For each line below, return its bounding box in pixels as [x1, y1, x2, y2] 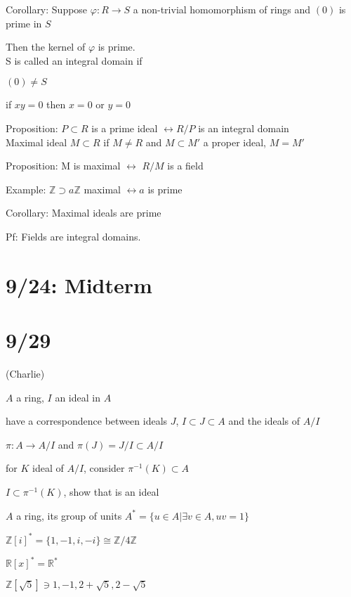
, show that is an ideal [63, 484, 159, 499]
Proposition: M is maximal [6, 158, 121, 173]
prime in [6, 15, 42, 30]
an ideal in [55, 390, 100, 404]
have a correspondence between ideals [6, 413, 168, 428]
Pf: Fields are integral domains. [6, 229, 141, 243]
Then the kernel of [6, 39, 86, 54]
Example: [6, 181, 46, 196]
